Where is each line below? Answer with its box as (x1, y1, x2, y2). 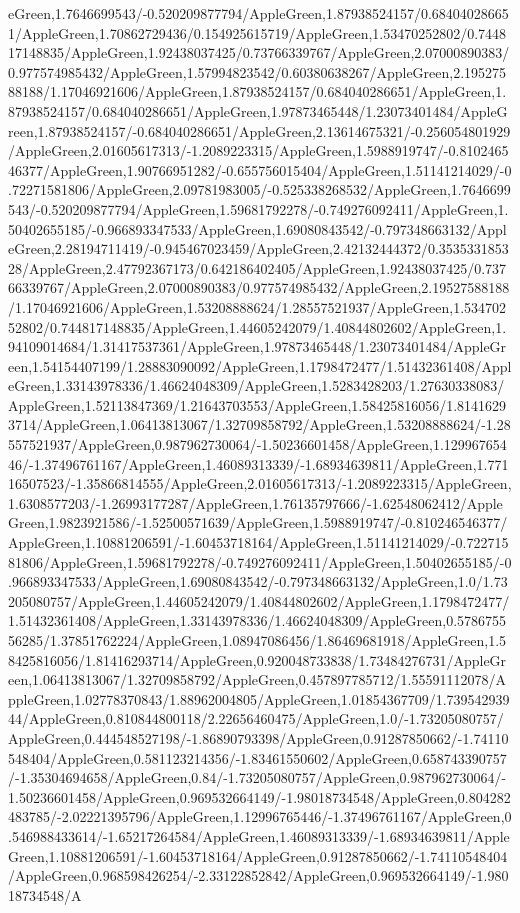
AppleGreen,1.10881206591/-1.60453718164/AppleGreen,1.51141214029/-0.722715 (8, 532, 509, 553)
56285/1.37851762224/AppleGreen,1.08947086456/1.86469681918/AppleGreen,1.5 (8, 630, 507, 650)
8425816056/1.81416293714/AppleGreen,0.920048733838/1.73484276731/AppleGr (8, 649, 507, 670)
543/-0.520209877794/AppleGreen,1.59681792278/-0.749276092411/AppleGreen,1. (8, 198, 509, 219)
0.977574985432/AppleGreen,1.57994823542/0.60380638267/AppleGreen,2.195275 (8, 61, 507, 82)
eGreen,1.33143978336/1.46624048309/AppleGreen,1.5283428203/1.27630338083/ (8, 375, 505, 396)
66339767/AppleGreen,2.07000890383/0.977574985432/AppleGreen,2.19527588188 (8, 277, 510, 298)
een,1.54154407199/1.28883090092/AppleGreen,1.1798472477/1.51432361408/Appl (8, 355, 512, 376)
